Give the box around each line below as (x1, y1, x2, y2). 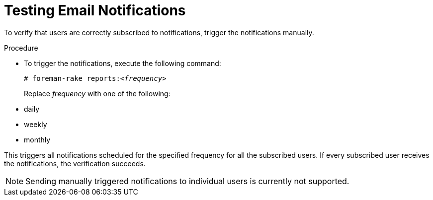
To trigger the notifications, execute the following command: (24, 59, 221, 67)
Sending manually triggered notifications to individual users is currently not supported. (25, 176, 349, 186)
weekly (24, 120, 47, 129)
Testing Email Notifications (4, 2, 186, 19)
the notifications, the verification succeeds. (4, 159, 146, 168)
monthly (24, 135, 51, 144)
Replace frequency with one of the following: (24, 89, 171, 98)
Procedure (4, 43, 38, 52)
